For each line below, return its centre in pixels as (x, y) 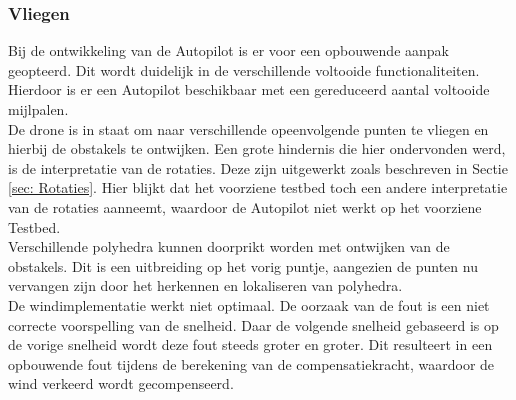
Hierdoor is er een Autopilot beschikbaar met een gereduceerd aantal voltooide (249, 89)
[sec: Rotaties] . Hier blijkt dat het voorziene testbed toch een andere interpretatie (258, 187)
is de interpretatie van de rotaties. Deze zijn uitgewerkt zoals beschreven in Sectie (258, 167)
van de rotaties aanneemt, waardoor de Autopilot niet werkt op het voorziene (245, 206)
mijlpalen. (38, 109)
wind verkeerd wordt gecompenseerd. (121, 383)
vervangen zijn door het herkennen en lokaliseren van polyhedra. (205, 285)
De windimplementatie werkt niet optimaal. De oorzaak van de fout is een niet (249, 304)
